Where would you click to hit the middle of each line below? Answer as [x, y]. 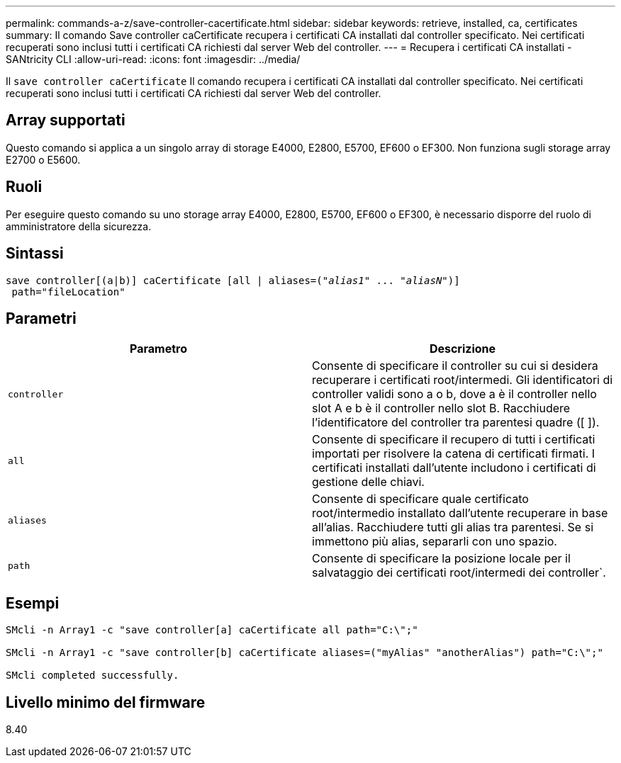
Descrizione [463, 349]
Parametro [158, 349]
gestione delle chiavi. [368, 482]
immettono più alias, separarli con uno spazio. [435, 542]
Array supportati [66, 120]
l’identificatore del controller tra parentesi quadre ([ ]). [456, 423]
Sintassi [35, 254]
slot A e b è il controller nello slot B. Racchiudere [441, 408]
